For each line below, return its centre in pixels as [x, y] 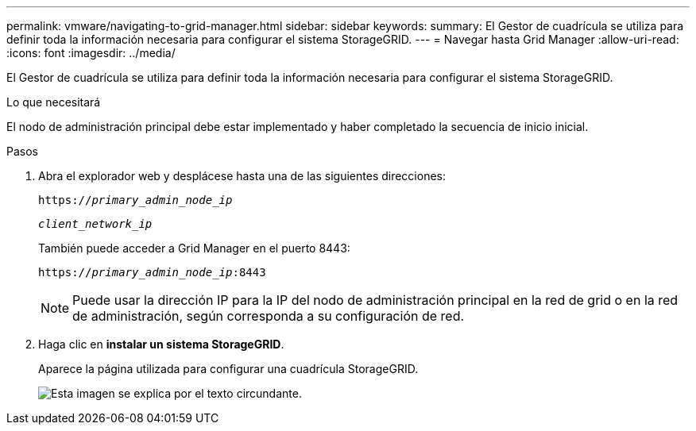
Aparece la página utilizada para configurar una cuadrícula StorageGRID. [228, 369]
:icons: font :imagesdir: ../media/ [91, 53]
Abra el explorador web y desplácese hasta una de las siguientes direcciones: [242, 176]
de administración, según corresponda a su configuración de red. [269, 316]
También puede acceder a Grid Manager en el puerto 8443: [194, 248]
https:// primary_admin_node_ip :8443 [152, 272]
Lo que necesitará [54, 102]
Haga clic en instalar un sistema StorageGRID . [161, 344]
